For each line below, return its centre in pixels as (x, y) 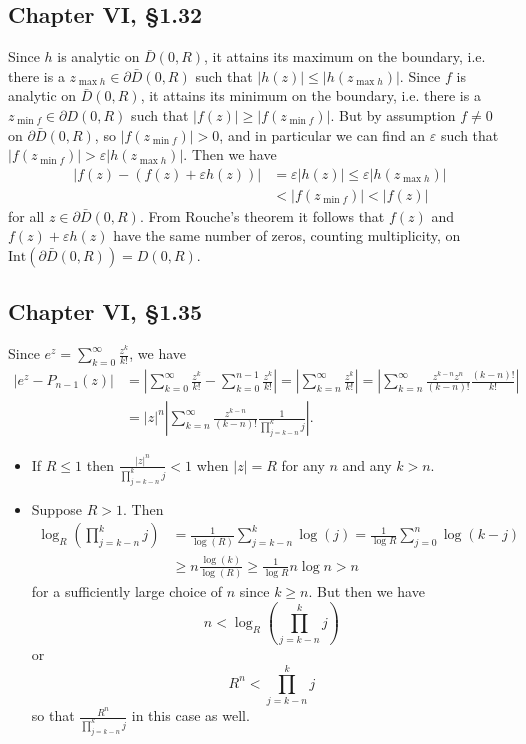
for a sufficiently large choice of (127, 591)
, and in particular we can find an (322, 134)
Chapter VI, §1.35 (105, 311)
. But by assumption (393, 114)
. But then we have (366, 591)
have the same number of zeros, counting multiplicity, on (287, 235)
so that (53, 715)
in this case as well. (190, 715)
